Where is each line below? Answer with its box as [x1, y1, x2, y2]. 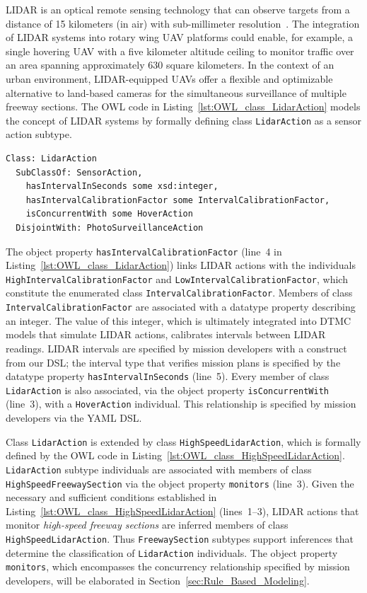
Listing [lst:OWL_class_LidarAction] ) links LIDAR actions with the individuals [6, 258, 356, 272]
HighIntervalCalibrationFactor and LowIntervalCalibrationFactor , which [6, 271, 348, 286]
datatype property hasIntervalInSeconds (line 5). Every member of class [6, 369, 330, 384]
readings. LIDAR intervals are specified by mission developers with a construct [6, 340, 347, 355]
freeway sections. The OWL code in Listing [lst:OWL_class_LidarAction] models [6, 99, 361, 114]
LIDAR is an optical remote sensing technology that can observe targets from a [6, 2, 350, 16]
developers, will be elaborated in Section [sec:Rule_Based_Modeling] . [6, 573, 310, 588]
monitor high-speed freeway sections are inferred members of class [6, 517, 289, 532]
